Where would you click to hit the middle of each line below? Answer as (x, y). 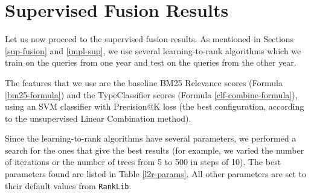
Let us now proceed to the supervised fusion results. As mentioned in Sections (149, 39)
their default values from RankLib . (68, 185)
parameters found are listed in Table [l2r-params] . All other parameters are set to (155, 174)
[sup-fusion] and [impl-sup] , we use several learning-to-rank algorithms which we (153, 50)
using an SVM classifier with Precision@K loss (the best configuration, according (155, 106)
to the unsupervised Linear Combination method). (98, 118)
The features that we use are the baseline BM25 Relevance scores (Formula (144, 82)
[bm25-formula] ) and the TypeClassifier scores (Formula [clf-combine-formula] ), (151, 94)
